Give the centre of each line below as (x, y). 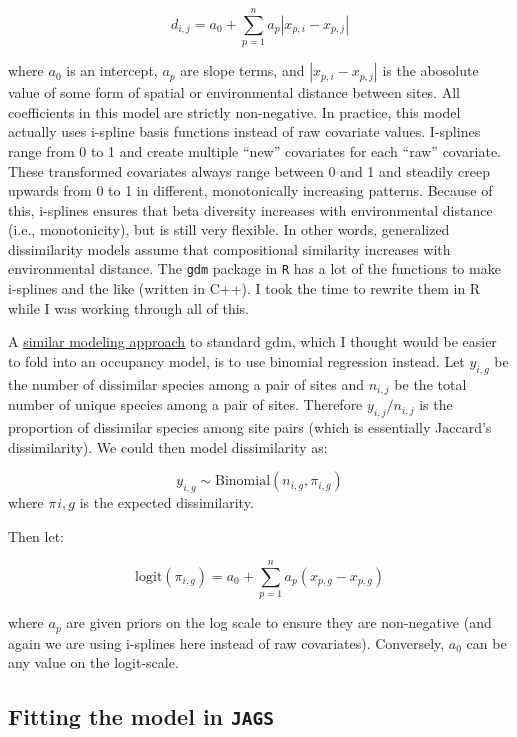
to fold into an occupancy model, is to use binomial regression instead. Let (236, 360)
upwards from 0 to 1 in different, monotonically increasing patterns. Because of (250, 190)
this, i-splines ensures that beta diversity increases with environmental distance (250, 209)
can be (486, 642)
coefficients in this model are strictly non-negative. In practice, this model (234, 111)
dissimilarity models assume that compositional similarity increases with (229, 248)
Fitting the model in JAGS (141, 716)
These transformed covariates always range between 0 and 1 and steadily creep (249, 170)
